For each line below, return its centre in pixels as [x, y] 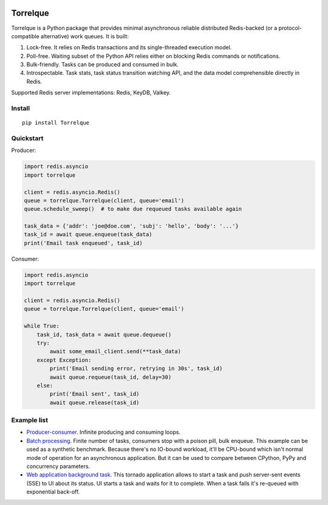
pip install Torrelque [56, 123]
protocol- [290, 28]
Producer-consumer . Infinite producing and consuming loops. [104, 432]
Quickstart [27, 138]
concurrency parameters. [58, 466]
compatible [25, 36]
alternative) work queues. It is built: [84, 36]
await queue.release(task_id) [94, 402]
